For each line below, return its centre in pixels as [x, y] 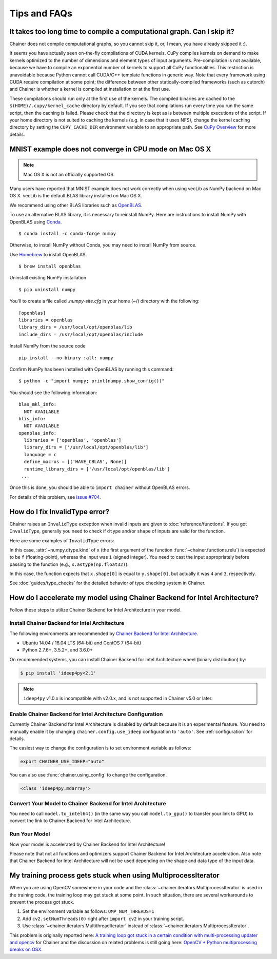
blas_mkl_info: [38, 404]
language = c [40, 454]
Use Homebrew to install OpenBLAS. [48, 254]
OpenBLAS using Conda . [36, 222]
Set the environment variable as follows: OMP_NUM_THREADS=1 [88, 911]
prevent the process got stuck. [42, 902]
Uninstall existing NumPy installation [48, 278]
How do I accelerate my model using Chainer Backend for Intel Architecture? [134, 598]
